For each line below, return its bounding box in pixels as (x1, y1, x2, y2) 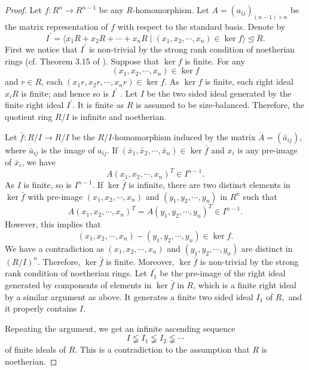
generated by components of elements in (5, 278, 152, 291)
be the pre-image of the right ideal (160, 267, 286, 279)
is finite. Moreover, (106, 255, 175, 267)
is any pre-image (237, 143, 298, 156)
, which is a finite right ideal (193, 278, 297, 291)
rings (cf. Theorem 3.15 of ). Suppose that (5, 54, 160, 67)
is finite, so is (23, 178, 72, 191)
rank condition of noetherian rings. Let (5, 267, 148, 279)
